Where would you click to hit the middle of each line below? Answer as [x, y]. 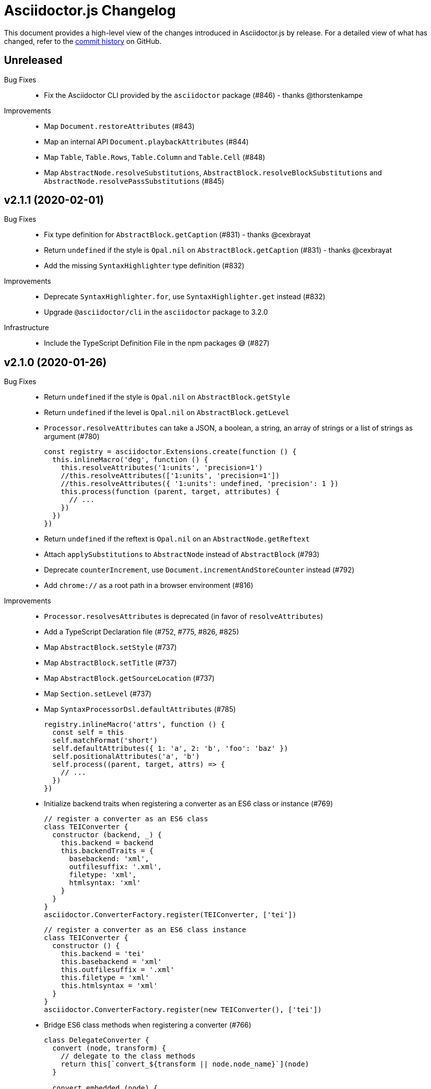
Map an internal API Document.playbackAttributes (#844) [146, 141]
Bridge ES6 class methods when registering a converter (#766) [148, 1025]
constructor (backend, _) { [107, 835]
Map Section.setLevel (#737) [98, 694]
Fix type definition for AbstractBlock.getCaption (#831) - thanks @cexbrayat [177, 235]
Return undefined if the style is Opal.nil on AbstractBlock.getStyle [167, 397]
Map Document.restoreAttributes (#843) [119, 126]
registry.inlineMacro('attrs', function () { [135, 725]
